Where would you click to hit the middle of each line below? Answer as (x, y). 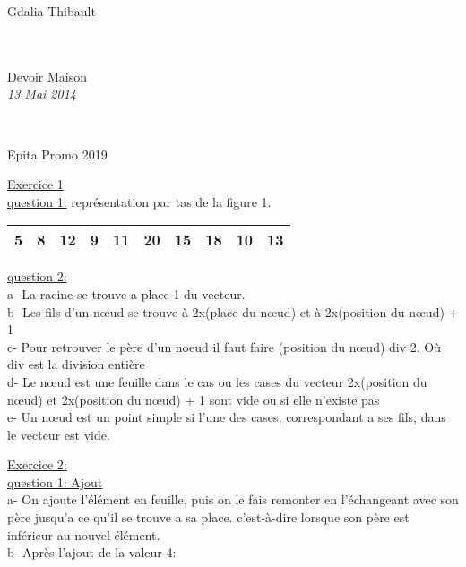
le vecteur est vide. (59, 434)
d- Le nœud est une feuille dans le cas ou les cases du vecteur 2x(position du (217, 381)
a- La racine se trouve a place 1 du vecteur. (126, 293)
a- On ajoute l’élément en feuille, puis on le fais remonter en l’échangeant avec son (233, 499)
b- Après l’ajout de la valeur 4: (92, 552)
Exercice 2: (37, 464)
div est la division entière (76, 364)
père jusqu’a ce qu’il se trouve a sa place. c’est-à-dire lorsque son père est (208, 517)
